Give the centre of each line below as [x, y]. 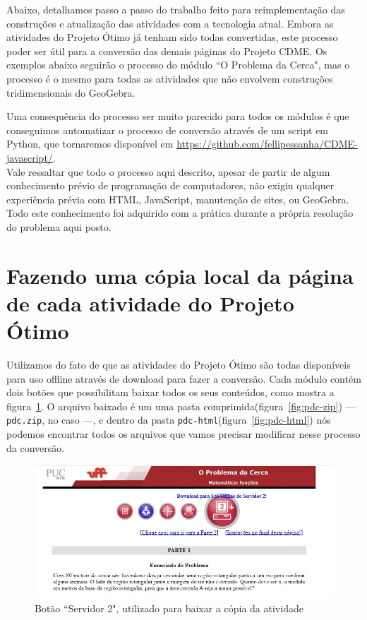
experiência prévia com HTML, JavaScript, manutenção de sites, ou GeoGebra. [178, 199]
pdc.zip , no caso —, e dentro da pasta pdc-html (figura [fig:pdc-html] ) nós [169, 420]
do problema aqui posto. [59, 226]
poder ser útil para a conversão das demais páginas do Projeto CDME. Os [167, 50]
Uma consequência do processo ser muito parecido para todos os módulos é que [178, 116]
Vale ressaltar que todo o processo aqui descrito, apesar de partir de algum [168, 171]
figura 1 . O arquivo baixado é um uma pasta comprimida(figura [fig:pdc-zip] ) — [181, 406]
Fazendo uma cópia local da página [180, 275]
